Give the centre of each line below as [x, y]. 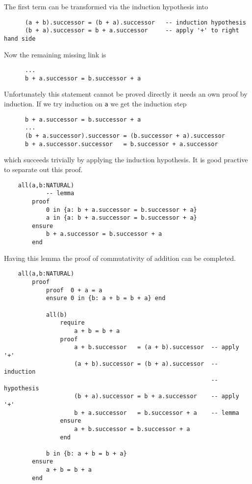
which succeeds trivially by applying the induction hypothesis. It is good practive [126, 160]
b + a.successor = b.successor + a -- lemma [157, 413]
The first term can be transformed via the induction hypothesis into [106, 6]
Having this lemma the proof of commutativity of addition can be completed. [120, 258]
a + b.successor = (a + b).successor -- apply [157, 347]
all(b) [56, 315]
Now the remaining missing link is [55, 54]
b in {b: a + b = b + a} [86, 453]
